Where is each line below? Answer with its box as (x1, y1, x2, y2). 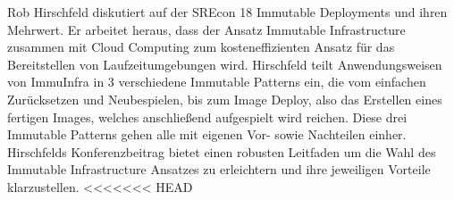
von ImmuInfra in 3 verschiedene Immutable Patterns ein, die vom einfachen (7, 72, 426, 91)
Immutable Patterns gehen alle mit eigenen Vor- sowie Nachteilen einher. (7, 125, 407, 144)
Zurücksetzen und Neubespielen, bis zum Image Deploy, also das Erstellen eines (7, 89, 442, 108)
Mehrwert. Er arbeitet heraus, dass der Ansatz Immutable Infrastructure (7, 20, 406, 38)
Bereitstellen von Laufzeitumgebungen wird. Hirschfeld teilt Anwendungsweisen (7, 54, 442, 73)
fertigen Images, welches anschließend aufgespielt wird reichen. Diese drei (7, 107, 408, 126)
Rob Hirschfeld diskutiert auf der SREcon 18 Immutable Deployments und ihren (7, 3, 448, 21)
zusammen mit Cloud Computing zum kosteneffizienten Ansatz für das (7, 37, 395, 56)
